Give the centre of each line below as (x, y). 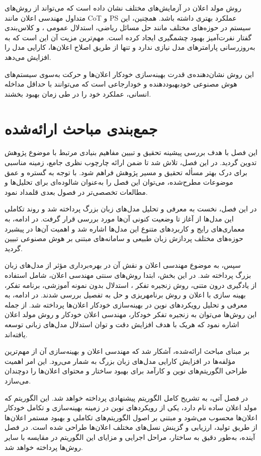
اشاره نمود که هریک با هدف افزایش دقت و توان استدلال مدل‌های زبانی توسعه (122, 324)
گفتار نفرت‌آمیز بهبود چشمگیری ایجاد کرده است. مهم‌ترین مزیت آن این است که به (128, 37)
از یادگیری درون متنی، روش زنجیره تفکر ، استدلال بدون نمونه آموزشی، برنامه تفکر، (131, 285)
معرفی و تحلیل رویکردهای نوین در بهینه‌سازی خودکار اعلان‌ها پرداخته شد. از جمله (126, 304)
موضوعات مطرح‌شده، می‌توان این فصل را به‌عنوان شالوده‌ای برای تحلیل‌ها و (119, 182)
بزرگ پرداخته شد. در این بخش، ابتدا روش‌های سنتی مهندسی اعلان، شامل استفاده (128, 275)
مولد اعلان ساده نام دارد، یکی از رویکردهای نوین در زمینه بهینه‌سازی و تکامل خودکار (131, 407)
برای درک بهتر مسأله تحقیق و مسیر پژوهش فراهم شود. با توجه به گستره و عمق (126, 172)
